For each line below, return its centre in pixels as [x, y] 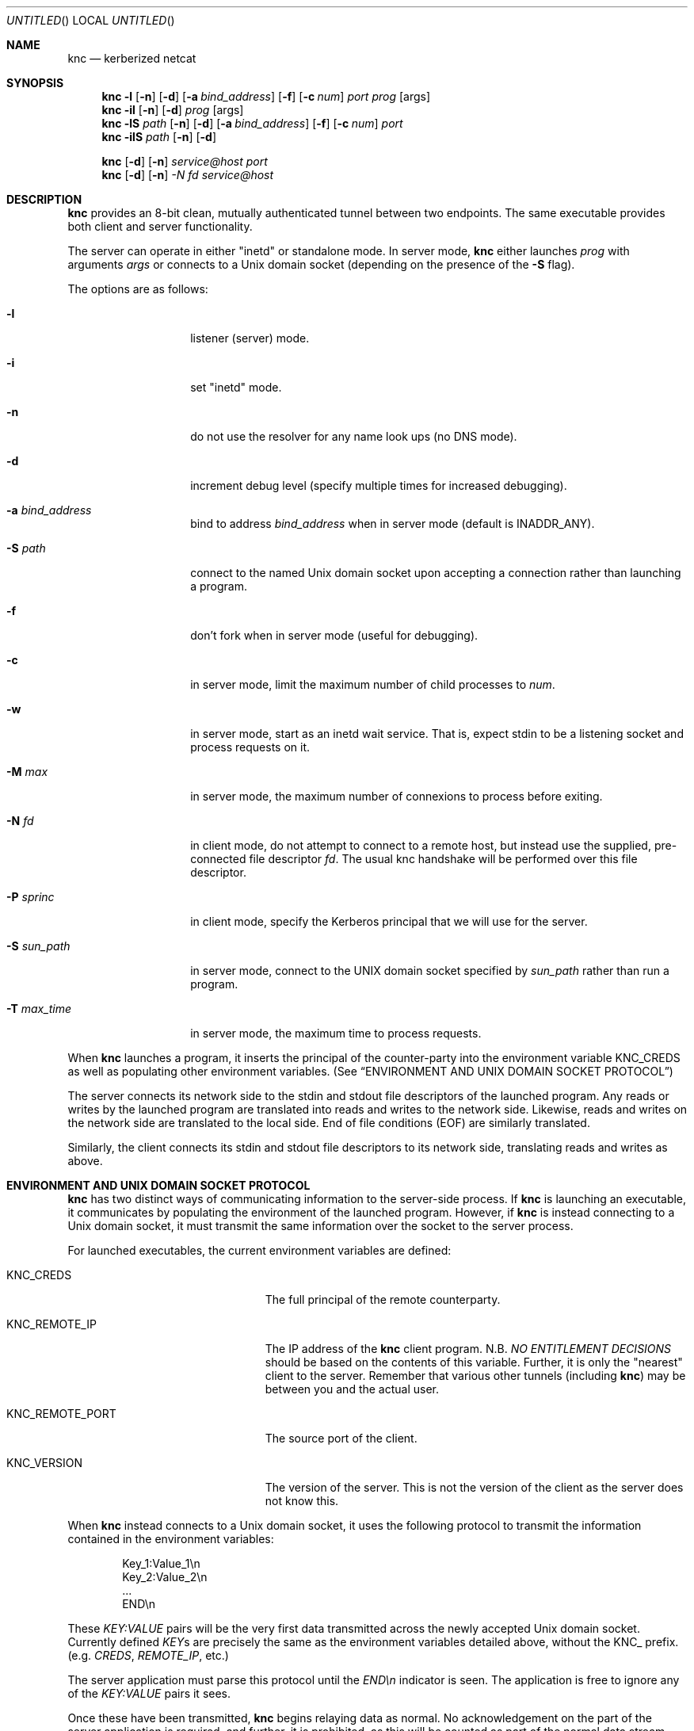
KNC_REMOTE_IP [51, 1324]
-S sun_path [38, 946]
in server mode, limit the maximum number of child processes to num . [373, 684]
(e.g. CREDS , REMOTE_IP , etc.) [148, 1655]
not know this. [302, 1501]
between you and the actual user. [352, 1389]
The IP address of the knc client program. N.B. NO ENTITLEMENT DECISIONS [468, 1349]
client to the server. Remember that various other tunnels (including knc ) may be [475, 1376]
